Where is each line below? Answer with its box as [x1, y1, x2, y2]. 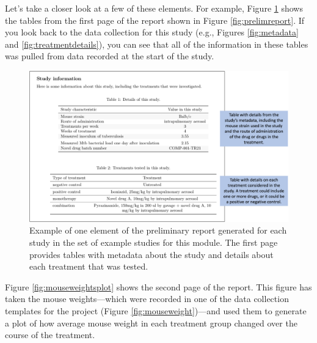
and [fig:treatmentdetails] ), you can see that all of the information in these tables [5, 37, 308, 50]
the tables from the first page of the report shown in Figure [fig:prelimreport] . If [5, 13, 305, 26]
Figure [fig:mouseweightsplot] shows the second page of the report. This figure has [5, 280, 312, 293]
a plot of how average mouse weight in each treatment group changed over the [5, 316, 297, 329]
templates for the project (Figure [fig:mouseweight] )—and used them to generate [5, 304, 307, 317]
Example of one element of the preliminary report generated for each [29, 224, 287, 237]
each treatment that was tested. [29, 260, 148, 273]
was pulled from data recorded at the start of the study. [5, 50, 214, 62]
